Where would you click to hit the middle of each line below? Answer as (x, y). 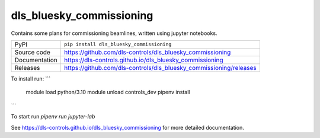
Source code (32, 52)
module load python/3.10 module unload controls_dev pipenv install (108, 92)
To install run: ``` (31, 78)
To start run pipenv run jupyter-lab (53, 117)
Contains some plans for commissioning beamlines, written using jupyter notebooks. (114, 33)
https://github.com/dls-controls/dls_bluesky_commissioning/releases (161, 68)
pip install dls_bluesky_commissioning (118, 44)
